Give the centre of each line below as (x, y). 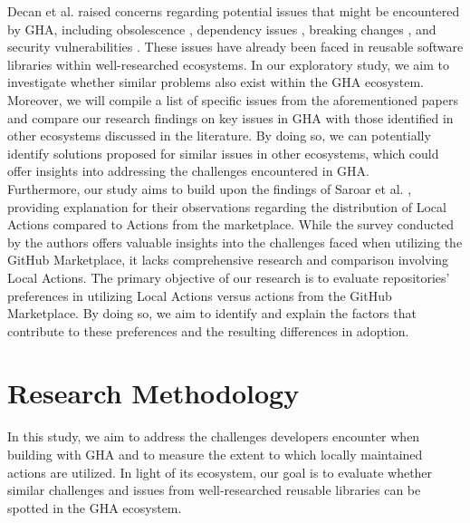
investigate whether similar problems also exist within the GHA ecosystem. (216, 82)
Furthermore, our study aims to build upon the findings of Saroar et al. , (210, 188)
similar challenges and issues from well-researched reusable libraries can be (214, 490)
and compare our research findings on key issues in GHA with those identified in (230, 117)
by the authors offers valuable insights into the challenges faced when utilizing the (235, 242)
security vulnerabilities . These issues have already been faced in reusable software (235, 47)
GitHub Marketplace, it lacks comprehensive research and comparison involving (228, 260)
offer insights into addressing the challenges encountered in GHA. (188, 171)
